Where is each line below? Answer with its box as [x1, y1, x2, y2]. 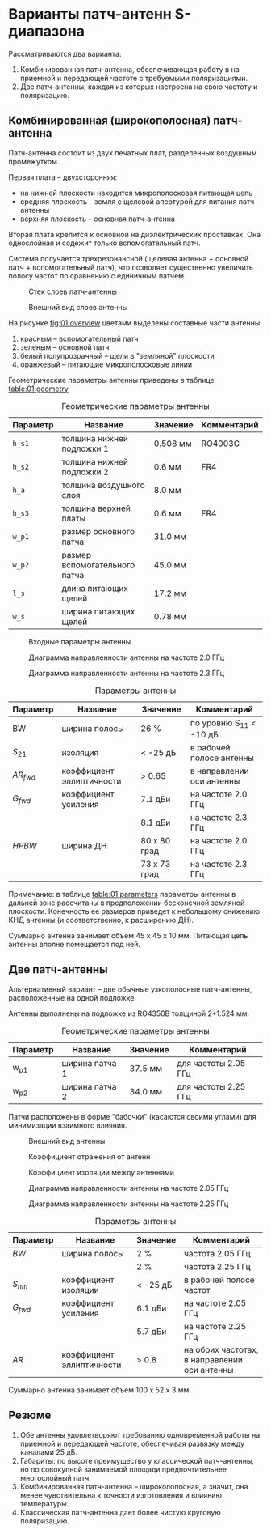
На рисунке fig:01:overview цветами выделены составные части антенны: [8, 317, 262, 328]
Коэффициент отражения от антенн [28, 1151, 151, 1162]
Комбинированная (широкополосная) [8, 114, 211, 128]
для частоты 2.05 [177, 1057, 246, 1069]
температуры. [19, 1498, 69, 1508]
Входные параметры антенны [28, 636, 131, 646]
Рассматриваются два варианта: [8, 49, 123, 58]
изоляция [61, 746, 99, 758]
